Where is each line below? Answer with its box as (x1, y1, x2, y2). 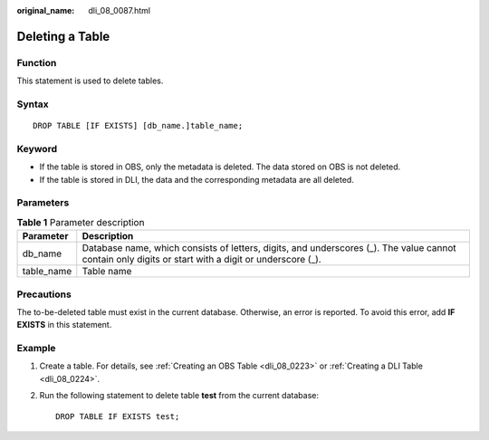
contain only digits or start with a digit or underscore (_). (81, 253, 321, 266)
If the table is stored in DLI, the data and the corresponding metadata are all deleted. (39, 174, 355, 185)
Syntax (16, 98, 49, 110)
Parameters (16, 196, 70, 209)
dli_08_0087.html (88, 5, 151, 15)
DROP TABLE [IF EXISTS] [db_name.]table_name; (33, 120, 244, 131)
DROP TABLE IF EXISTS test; (55, 411, 180, 421)
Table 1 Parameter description (16, 215, 145, 228)
